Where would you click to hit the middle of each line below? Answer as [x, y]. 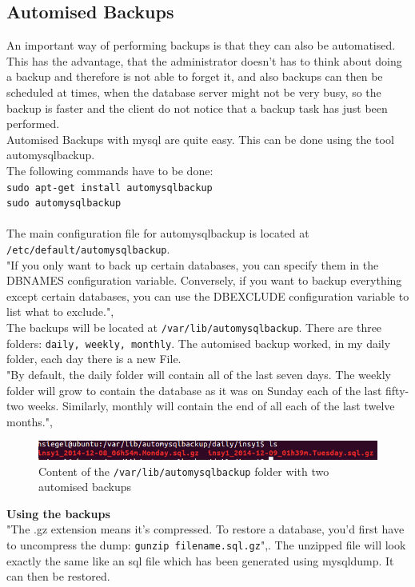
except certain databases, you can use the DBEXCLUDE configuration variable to [208, 295]
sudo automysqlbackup [64, 204]
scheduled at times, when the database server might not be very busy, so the [194, 92]
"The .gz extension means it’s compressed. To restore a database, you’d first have [206, 529]
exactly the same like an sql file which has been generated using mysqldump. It [200, 560]
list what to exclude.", [60, 311]
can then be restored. [58, 576]
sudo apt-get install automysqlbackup [110, 188]
